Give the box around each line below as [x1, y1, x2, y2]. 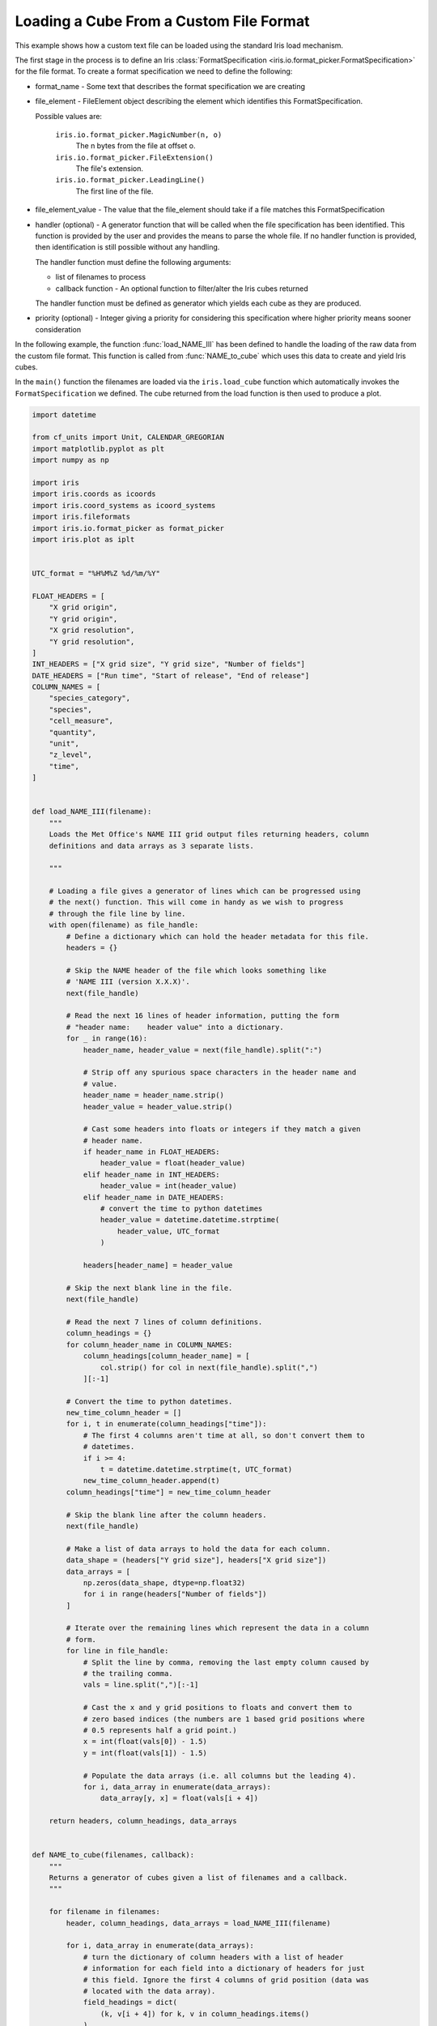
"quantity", [49, 728, 97, 737]
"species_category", [49, 694, 131, 703]
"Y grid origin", [49, 614, 118, 623]
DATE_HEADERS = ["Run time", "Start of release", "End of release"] [32, 671, 310, 680]
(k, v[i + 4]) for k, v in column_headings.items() [100, 2009, 310, 2018]
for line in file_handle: [66, 1646, 169, 1656]
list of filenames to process [55, 272, 146, 282]
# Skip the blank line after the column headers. [66, 1510, 267, 1519]
